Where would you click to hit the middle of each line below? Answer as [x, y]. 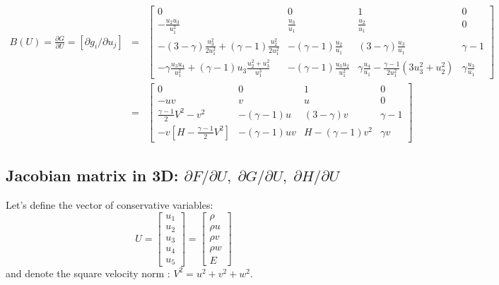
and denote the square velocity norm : [88, 273]
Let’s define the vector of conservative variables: [110, 204]
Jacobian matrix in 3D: [92, 175]
